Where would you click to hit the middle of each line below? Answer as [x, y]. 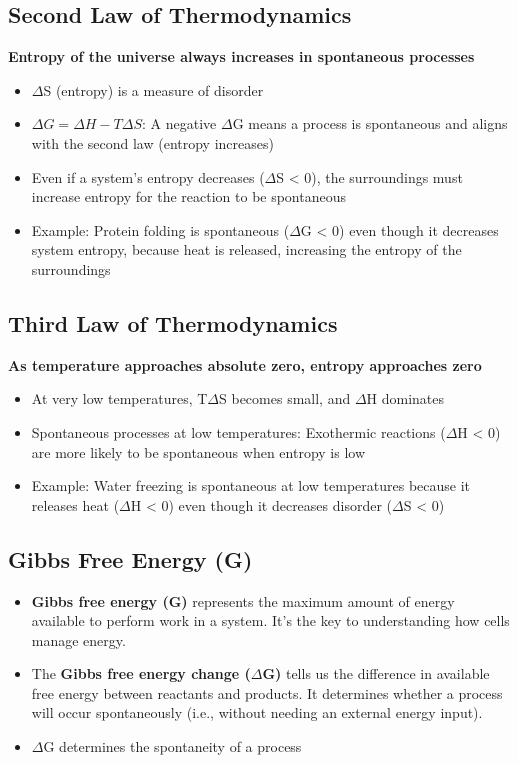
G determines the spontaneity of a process [172, 746]
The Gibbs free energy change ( [141, 673]
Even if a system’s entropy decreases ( [148, 176]
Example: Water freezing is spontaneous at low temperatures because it [251, 485]
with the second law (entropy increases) [152, 142]
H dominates [405, 398]
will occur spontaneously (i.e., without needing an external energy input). [257, 712]
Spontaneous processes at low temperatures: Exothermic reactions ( [238, 431]
